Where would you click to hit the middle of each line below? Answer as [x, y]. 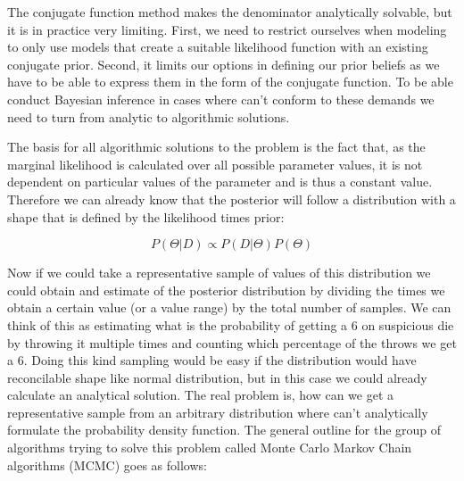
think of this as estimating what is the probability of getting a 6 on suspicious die [231, 324]
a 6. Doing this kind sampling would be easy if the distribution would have [212, 360]
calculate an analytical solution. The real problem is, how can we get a [201, 395]
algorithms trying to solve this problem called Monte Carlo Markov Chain [210, 448]
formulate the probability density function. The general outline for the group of [224, 430]
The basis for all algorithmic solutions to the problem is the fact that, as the [216, 147]
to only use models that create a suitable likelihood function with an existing [218, 47]
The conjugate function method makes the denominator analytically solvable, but [230, 12]
